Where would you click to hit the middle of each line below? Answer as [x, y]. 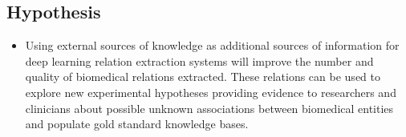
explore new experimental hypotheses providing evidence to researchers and [211, 92]
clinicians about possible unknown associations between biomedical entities [209, 108]
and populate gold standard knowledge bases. [137, 124]
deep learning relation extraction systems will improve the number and [199, 60]
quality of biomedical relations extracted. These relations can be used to [203, 77]
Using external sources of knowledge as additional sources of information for [212, 45]
